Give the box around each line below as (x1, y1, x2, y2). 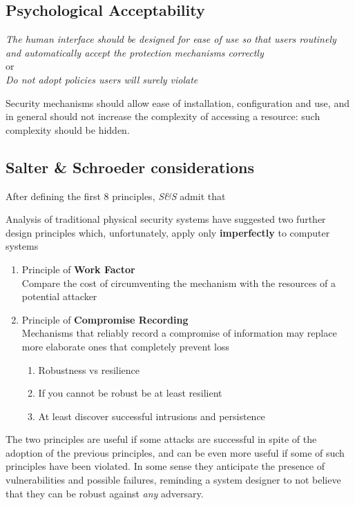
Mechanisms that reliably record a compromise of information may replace (21, 326, 337, 340)
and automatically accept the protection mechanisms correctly (6, 45, 264, 59)
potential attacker (21, 289, 97, 304)
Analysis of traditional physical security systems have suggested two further (6, 212, 326, 226)
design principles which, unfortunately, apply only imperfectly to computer (6, 225, 330, 239)
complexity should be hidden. (6, 122, 130, 137)
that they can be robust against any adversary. (6, 486, 204, 500)
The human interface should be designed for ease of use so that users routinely (6, 32, 336, 46)
